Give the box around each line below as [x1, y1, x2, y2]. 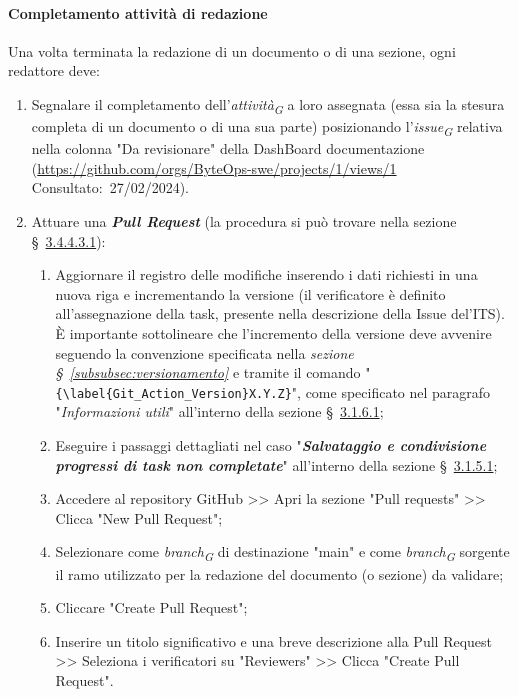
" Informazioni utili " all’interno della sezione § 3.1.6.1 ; [55, 401, 384, 422]
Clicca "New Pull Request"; [55, 507, 223, 528]
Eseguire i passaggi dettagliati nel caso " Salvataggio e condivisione [55, 435, 487, 456]
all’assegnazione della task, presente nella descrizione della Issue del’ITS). [55, 303, 505, 324]
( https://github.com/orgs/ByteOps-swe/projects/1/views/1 [31, 157, 397, 178]
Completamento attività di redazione [8, 2, 268, 23]
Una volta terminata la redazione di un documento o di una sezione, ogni [8, 40, 456, 61]
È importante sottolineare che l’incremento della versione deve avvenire [55, 322, 492, 343]
